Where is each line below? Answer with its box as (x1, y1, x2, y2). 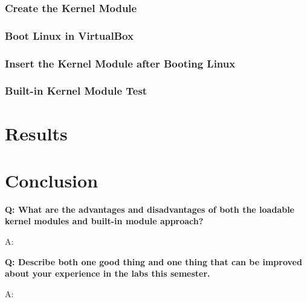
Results (5, 121, 68, 145)
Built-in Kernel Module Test (5, 83, 147, 98)
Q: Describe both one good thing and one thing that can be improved (5, 255, 302, 268)
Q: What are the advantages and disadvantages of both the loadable (5, 203, 294, 215)
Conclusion (5, 168, 99, 192)
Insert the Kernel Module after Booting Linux (5, 55, 236, 71)
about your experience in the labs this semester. (5, 267, 210, 280)
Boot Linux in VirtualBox (5, 28, 134, 43)
